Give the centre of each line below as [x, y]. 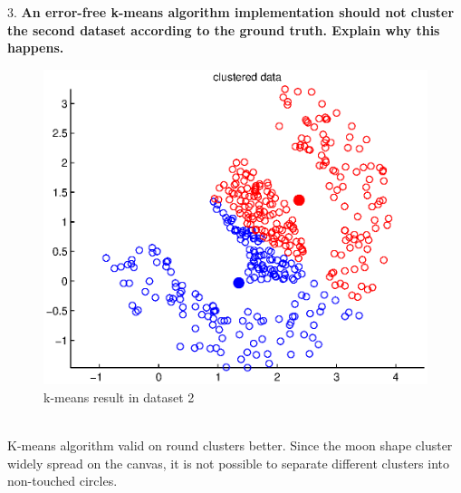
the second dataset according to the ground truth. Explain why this [224, 29]
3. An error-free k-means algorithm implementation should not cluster [231, 12]
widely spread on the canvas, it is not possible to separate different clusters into [229, 463]
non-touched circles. [62, 481]
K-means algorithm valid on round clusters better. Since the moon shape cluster [230, 445]
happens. [36, 48]
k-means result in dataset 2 [119, 396]
